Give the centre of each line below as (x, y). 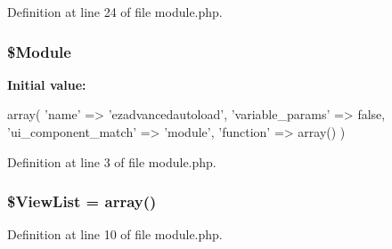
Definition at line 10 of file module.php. (115, 234)
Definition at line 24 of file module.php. (115, 12)
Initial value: (47, 84)
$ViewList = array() (82, 201)
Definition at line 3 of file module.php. (112, 161)
